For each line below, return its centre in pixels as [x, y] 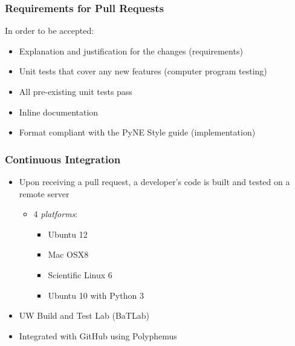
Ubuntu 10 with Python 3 [96, 295]
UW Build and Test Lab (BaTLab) [84, 315]
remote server [44, 193]
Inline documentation [59, 112]
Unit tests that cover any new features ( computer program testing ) [143, 71]
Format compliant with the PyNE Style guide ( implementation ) [137, 132]
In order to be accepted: [50, 31]
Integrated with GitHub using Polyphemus [98, 335]
